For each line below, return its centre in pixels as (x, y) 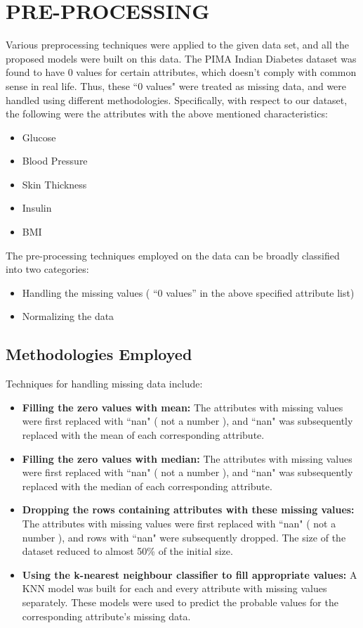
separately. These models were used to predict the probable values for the (180, 602)
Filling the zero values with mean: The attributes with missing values (183, 407)
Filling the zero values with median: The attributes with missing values (187, 458)
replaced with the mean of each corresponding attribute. (143, 435)
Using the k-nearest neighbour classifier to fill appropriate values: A (190, 574)
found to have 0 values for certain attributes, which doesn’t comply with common (181, 72)
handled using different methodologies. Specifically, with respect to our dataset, (177, 100)
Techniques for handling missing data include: (104, 384)
